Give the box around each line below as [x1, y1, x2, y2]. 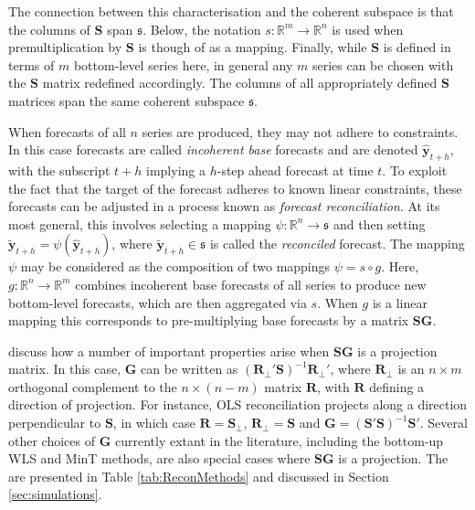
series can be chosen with [311, 55, 454, 74]
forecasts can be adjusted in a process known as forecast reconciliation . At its [8, 197, 440, 216]
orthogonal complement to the [8, 377, 177, 396]
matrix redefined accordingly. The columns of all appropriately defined [42, 73, 438, 92]
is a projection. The [338, 449, 449, 468]
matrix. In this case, [8, 359, 121, 378]
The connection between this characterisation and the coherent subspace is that [8, 2, 454, 20]
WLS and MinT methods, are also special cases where [8, 449, 311, 468]
